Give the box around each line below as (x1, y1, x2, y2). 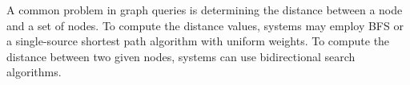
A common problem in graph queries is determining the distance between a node (6, 2, 403, 17)
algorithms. (6, 64, 62, 80)
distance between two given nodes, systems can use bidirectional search (6, 48, 356, 64)
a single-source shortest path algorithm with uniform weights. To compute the (6, 33, 390, 49)
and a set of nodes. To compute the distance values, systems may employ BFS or (6, 17, 404, 33)
